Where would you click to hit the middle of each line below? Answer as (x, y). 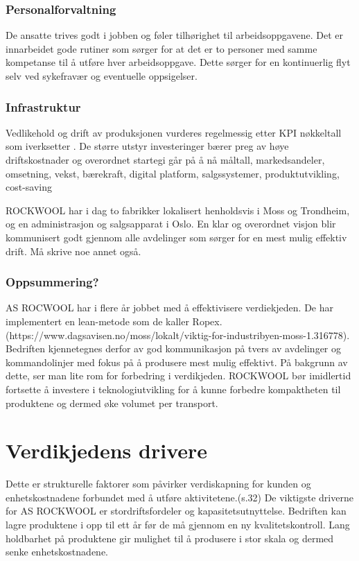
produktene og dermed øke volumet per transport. (112, 403)
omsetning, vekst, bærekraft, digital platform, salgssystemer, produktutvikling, (173, 173)
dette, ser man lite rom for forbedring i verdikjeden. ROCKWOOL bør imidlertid (178, 376)
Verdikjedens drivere (107, 450)
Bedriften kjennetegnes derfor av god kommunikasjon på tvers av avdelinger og (174, 348)
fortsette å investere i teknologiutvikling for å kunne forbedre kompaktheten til (173, 389)
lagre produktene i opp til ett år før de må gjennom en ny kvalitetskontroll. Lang (178, 525)
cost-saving (29, 187)
